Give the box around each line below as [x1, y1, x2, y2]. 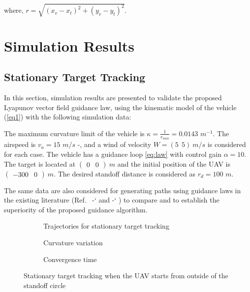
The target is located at [4, 158, 76, 169]
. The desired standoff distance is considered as [54, 168, 196, 178]
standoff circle [24, 280, 66, 290]
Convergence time [43, 254, 97, 264]
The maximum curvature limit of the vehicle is [4, 128, 145, 138]
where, [4, 5, 24, 15]
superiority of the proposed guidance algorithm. [4, 204, 148, 214]
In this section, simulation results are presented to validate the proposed [4, 92, 222, 103]
